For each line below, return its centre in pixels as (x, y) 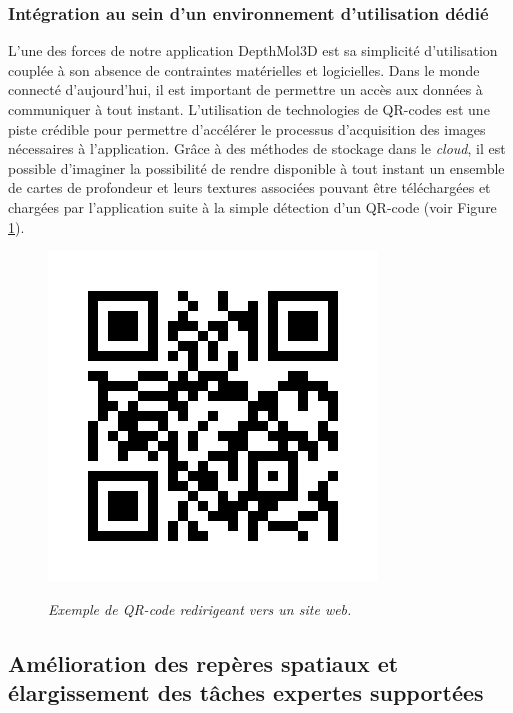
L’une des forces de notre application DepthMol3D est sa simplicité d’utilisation (253, 50)
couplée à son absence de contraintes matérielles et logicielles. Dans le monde (244, 69)
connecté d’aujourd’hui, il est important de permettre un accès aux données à (245, 89)
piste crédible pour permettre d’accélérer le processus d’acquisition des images (247, 128)
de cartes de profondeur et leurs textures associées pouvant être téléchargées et (249, 187)
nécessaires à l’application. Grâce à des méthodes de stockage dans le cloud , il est (257, 148)
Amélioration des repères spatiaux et (203, 662)
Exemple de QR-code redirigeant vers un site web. (200, 608)
